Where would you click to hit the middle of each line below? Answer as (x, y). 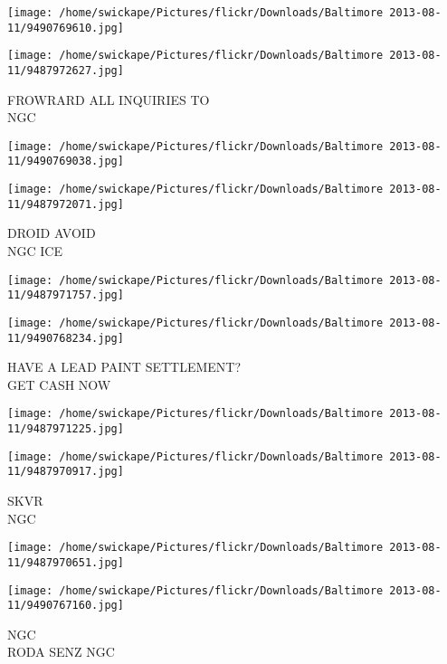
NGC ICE (35, 251)
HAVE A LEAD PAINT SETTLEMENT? (124, 367)
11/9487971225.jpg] (66, 429)
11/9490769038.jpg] (66, 161)
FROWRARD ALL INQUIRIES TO (109, 99)
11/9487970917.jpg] (66, 472)
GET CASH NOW (59, 384)
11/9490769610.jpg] (66, 28)
